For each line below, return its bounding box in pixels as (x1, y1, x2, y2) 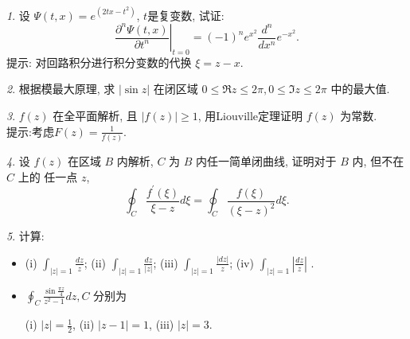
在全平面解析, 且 (53, 107, 138, 124)
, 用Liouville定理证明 (197, 107, 303, 124)
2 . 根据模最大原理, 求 (6, 80, 115, 97)
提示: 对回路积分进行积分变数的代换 (6, 53, 192, 70)
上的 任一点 (18, 168, 78, 185)
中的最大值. (330, 80, 390, 97)
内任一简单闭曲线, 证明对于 (196, 152, 337, 169)
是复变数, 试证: (147, 6, 225, 23)
